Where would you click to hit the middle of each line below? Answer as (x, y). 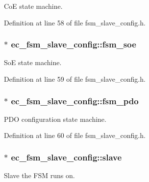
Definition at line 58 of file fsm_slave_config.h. (75, 22)
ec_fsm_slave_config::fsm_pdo (75, 101)
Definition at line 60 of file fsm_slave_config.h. (75, 135)
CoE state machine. (33, 6)
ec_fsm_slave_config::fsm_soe (74, 44)
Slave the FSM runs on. (39, 175)
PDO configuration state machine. (55, 119)
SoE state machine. (33, 62)
